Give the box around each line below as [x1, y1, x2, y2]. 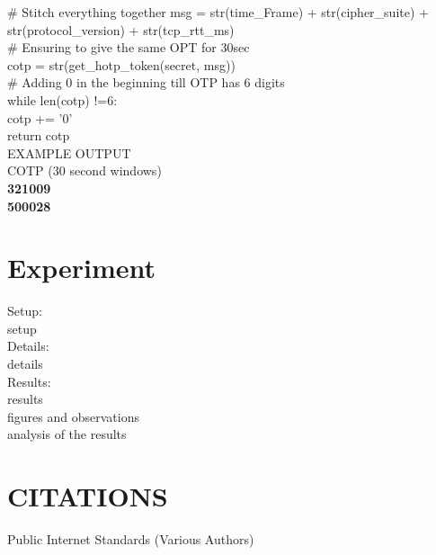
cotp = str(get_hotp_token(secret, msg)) [7, 55, 236, 74]
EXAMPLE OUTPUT [7, 143, 131, 162]
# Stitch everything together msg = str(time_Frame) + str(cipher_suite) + [7, 3, 429, 21]
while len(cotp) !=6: [7, 90, 118, 109]
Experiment [7, 249, 156, 286]
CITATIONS [7, 478, 168, 515]
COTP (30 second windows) [7, 161, 162, 180]
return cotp [7, 126, 70, 145]
